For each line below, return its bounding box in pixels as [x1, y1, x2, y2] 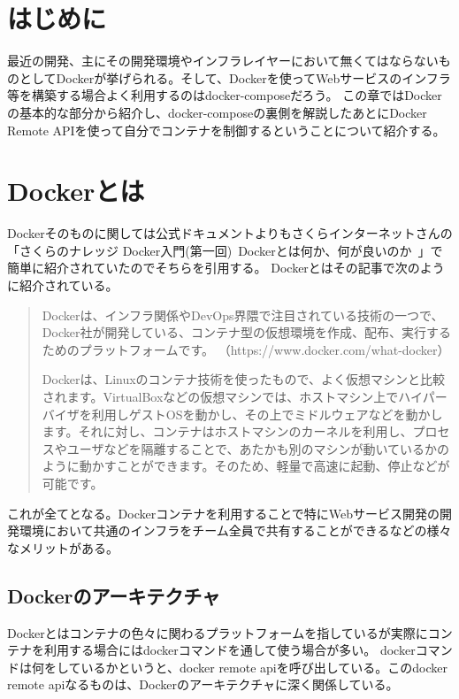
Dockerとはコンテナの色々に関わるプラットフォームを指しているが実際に [7, 623, 428, 641]
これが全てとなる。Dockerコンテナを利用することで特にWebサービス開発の [7, 503, 440, 522]
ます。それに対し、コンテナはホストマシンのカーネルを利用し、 [42, 422, 413, 441]
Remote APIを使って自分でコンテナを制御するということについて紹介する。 [7, 120, 446, 139]
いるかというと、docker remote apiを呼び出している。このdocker [80, 657, 448, 676]
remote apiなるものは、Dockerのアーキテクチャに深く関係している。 [7, 675, 399, 694]
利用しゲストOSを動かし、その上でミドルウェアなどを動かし [91, 404, 443, 423]
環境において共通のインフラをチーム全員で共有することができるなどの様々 [19, 521, 452, 540]
